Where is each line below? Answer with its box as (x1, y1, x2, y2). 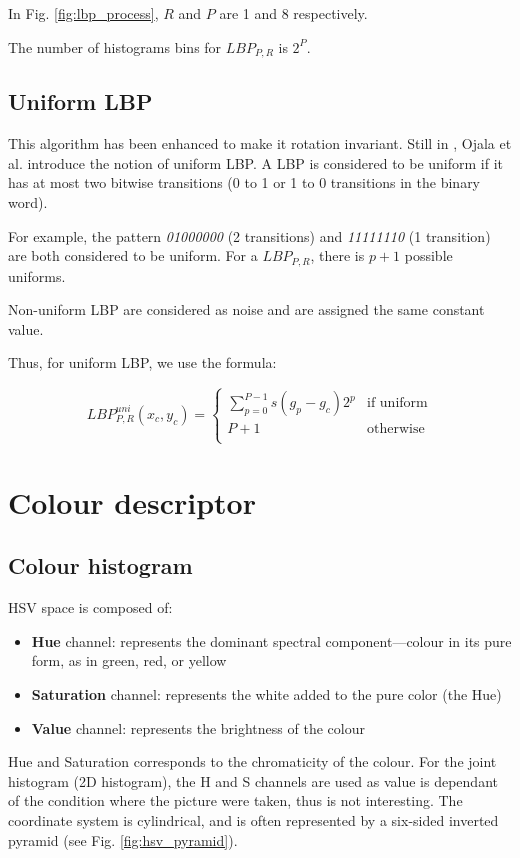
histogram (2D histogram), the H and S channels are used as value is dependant (8, 770, 498, 791)
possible (404, 245, 453, 266)
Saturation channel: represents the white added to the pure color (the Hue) (31, 684, 502, 704)
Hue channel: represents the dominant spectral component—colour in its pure (31, 630, 512, 651)
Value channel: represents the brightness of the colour (31, 717, 365, 738)
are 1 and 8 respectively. (219, 3, 368, 23)
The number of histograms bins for (8, 36, 222, 57)
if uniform (367, 396, 428, 411)
